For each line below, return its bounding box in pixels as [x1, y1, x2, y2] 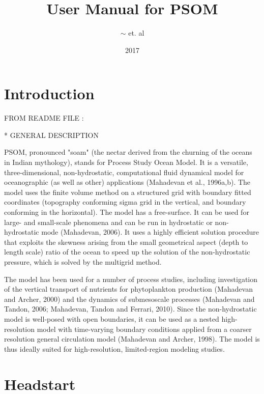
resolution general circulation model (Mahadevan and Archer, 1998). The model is [4, 333, 260, 344]
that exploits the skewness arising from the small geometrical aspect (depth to [4, 236, 248, 247]
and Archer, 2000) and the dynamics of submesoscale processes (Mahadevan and [4, 293, 255, 304]
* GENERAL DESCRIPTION [4, 129, 99, 140]
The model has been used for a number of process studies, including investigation [4, 273, 258, 284]
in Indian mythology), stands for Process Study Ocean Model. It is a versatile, [4, 157, 248, 167]
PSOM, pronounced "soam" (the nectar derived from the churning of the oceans [4, 147, 252, 157]
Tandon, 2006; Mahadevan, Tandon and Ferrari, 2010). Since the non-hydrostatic [4, 303, 257, 314]
